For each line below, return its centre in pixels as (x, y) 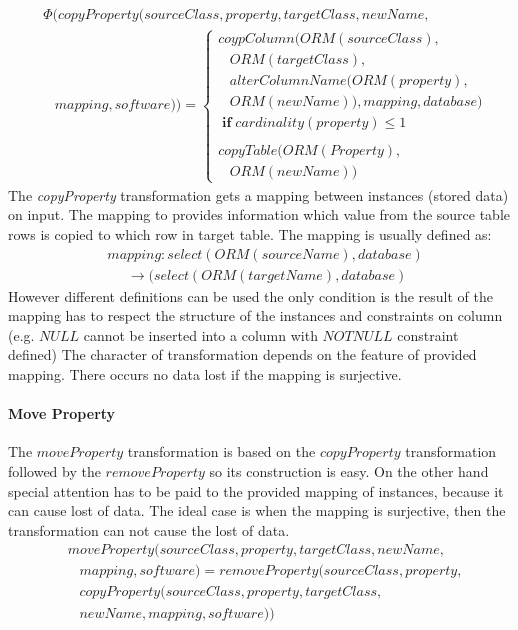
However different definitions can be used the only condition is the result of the (250, 295)
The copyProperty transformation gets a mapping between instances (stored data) (258, 194)
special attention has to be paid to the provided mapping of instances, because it (256, 490)
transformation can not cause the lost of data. (149, 529)
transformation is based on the (221, 451)
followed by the (54, 471)
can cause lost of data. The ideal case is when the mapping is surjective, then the (257, 510)
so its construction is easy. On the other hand (349, 471)
